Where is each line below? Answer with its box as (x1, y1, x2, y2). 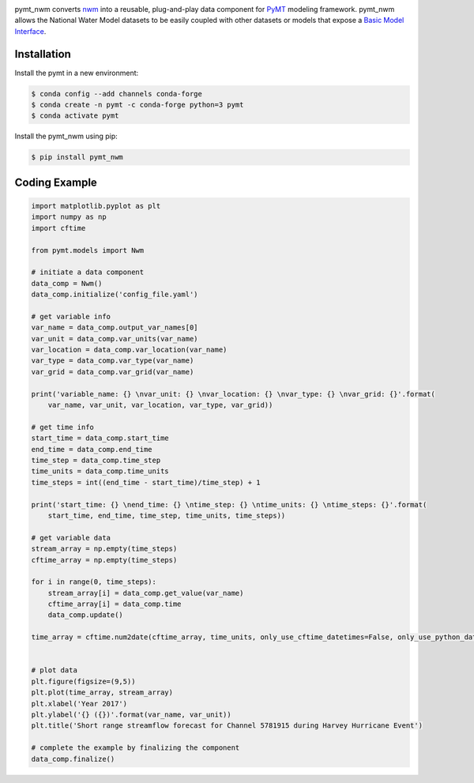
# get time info (31, 423, 95, 431)
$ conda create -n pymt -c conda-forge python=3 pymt (31, 100, 244, 110)
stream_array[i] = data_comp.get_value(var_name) (47, 589, 244, 597)
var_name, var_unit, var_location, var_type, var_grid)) (47, 401, 273, 410)
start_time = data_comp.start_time (31, 434, 169, 442)
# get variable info (31, 312, 111, 321)
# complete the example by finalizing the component (31, 743, 240, 752)
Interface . (14, 26, 47, 36)
